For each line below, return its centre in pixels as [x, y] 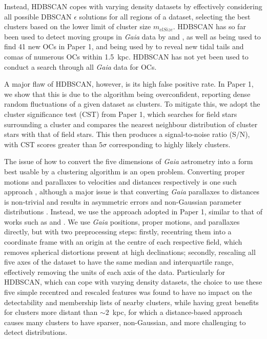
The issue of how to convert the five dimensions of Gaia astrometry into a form [129, 161]
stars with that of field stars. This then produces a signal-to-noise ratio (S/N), [127, 134]
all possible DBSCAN [38, 16]
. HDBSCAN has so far [209, 26]
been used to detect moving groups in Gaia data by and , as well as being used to [132, 36]
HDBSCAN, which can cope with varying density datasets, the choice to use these [133, 282]
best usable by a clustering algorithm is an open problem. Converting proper [125, 171]
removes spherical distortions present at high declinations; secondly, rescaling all [130, 252]
